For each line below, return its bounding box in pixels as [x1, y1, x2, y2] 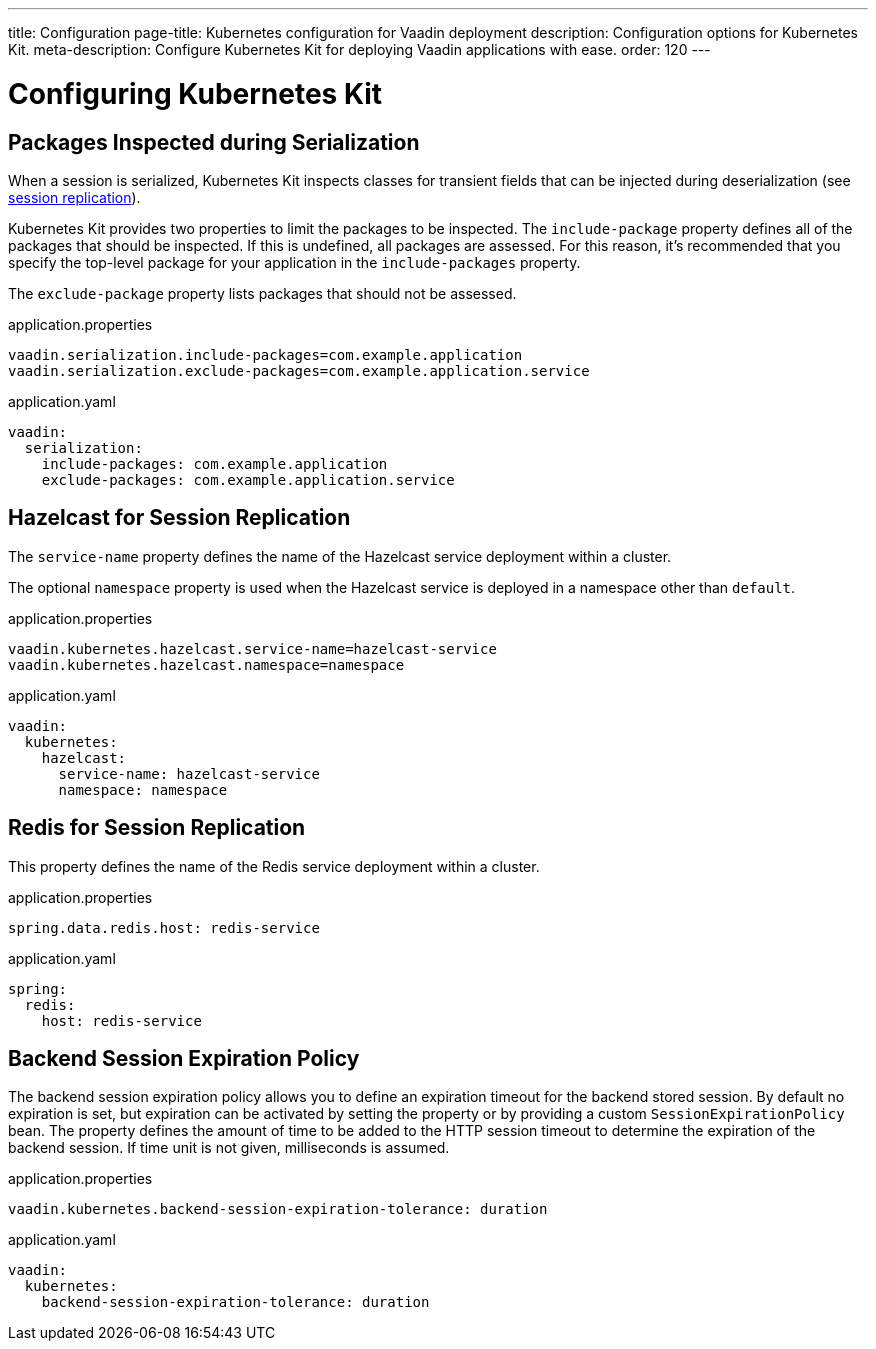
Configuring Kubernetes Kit [8, 76, 383, 111]
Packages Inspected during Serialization [8, 129, 420, 155]
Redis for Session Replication [8, 815, 306, 841]
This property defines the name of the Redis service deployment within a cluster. [8, 857, 540, 875]
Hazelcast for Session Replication [8, 505, 351, 531]
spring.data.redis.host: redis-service [8, 919, 320, 936]
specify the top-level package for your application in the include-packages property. [8, 253, 581, 271]
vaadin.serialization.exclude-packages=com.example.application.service [8, 362, 590, 379]
